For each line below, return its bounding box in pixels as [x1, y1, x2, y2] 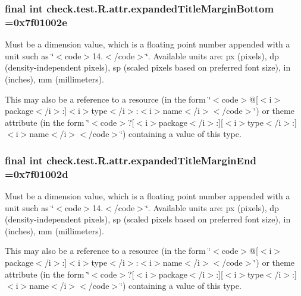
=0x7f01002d [5, 166, 68, 181]
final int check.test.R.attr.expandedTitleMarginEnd [5, 152, 256, 167]
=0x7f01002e [5, 14, 67, 29]
